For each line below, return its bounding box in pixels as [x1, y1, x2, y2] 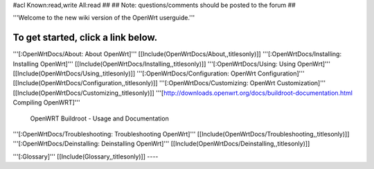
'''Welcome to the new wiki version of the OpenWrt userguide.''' [12, 14, 195, 22]
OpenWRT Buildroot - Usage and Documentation [30, 114, 169, 123]
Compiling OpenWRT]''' [12, 98, 80, 107]
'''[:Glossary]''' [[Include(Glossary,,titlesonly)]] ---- [12, 152, 159, 161]
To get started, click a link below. [12, 32, 158, 44]
